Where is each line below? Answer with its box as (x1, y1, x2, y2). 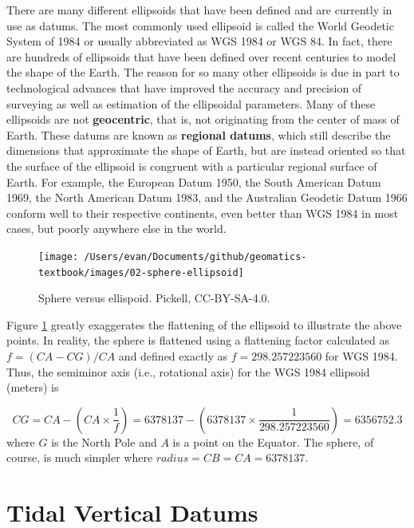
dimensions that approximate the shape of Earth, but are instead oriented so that (6, 142, 406, 159)
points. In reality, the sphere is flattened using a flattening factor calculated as (6, 332, 390, 349)
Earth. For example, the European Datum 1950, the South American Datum (6, 173, 381, 190)
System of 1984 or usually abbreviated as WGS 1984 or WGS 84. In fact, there (6, 33, 392, 49)
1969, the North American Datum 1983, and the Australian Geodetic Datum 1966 (6, 189, 408, 206)
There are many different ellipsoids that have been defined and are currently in (6, 2, 392, 18)
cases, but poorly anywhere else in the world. (6, 220, 227, 237)
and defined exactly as (118, 348, 228, 364)
